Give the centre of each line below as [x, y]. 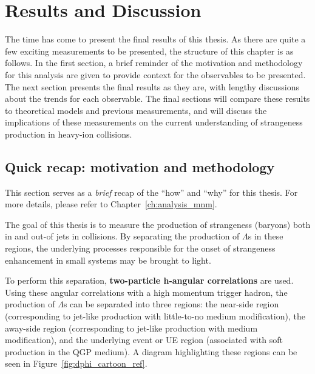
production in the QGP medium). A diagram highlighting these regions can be [151, 351]
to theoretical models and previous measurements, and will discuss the [136, 110]
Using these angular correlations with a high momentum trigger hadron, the [146, 292]
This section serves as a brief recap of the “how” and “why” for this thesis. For [151, 192]
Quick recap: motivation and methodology [140, 166]
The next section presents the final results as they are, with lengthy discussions [152, 86]
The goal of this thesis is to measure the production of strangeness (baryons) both [158, 224]
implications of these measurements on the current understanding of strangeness [154, 122]
